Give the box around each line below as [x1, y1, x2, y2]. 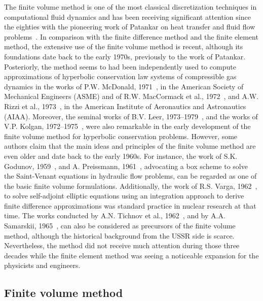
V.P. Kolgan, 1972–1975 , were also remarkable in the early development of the [4, 121, 251, 131]
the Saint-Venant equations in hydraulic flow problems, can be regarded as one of [4, 171, 257, 181]
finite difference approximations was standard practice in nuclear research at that [4, 200, 256, 211]
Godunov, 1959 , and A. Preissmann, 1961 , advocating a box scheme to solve [4, 160, 248, 171]
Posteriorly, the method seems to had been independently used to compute [4, 61, 236, 72]
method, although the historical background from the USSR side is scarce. [4, 230, 235, 241]
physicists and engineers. [4, 260, 81, 271]
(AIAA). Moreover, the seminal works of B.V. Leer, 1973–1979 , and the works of [4, 111, 258, 121]
